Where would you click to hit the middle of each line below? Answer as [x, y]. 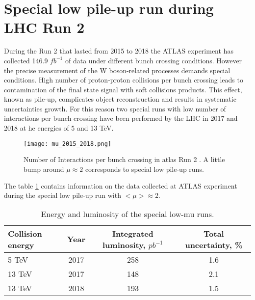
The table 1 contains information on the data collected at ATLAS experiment [121, 185]
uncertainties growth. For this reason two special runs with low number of [115, 108]
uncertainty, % [214, 245]
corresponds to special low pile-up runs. [144, 169]
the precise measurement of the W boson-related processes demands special [117, 70]
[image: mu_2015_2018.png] [67, 144]
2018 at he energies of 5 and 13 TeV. [59, 128]
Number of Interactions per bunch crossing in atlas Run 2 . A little [124, 159]
